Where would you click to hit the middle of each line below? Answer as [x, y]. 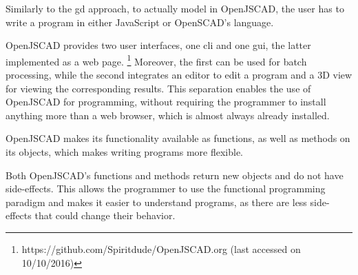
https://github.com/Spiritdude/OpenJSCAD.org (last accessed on [161, 248]
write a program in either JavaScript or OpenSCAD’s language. [140, 22]
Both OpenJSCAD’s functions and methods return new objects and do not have [175, 175]
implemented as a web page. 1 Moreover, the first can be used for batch [156, 60]
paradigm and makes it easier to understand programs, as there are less [156, 202]
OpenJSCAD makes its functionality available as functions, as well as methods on [178, 138]
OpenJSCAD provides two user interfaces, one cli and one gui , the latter [158, 45]
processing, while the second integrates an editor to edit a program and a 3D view [179, 75]
